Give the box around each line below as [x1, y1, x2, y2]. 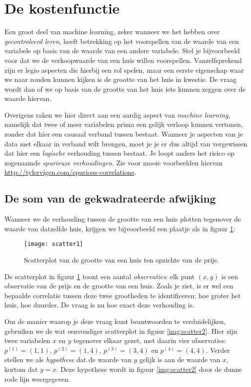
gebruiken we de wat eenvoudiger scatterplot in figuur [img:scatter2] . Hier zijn [4, 326, 237, 336]
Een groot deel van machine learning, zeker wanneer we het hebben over [4, 26, 220, 37]
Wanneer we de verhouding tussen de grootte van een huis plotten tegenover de [4, 214, 241, 224]
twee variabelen [4, 335, 51, 346]
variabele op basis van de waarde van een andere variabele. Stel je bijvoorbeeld [4, 45, 240, 56]
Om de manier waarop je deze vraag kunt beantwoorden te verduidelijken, [4, 316, 226, 326]
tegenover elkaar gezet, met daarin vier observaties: [73, 335, 227, 346]
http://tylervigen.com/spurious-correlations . [4, 167, 136, 177]
